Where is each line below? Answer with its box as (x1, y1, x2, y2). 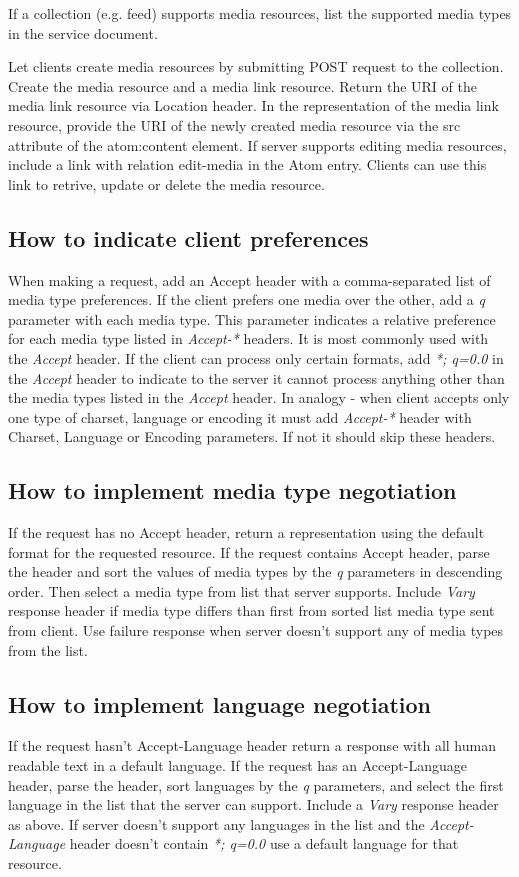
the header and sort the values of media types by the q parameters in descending (8, 561, 503, 582)
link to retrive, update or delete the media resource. (8, 173, 325, 194)
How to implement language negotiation (8, 688, 431, 719)
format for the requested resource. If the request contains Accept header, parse (8, 541, 490, 562)
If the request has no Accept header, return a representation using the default (8, 522, 485, 543)
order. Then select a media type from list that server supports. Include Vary (8, 580, 475, 601)
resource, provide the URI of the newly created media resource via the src (8, 114, 461, 135)
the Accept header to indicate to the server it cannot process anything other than (8, 367, 505, 388)
